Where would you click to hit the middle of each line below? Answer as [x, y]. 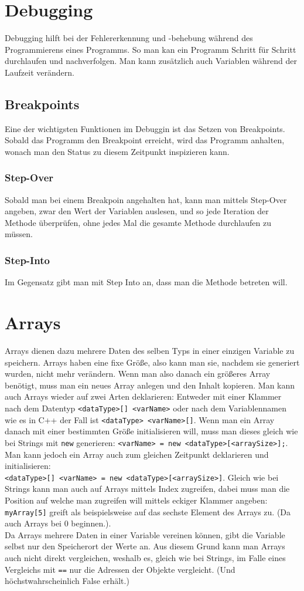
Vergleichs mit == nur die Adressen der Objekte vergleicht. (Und [120, 569]
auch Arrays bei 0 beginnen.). [58, 523]
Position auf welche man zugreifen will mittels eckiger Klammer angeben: [136, 500]
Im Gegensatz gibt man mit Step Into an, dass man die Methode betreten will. [146, 282]
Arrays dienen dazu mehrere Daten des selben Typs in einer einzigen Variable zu [150, 351]
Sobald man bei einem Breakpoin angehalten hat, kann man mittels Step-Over [146, 199]
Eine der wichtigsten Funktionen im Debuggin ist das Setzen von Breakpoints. [145, 128]
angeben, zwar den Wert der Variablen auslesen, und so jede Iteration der [137, 211]
